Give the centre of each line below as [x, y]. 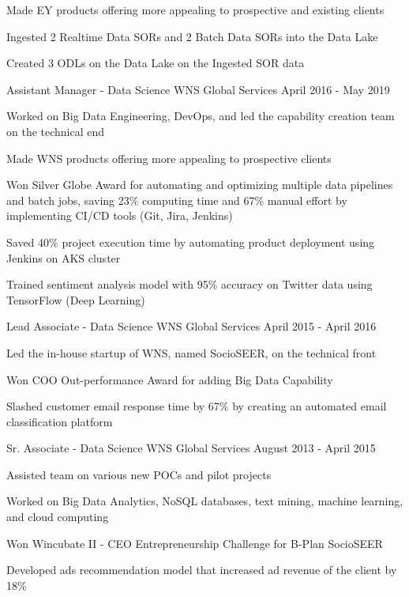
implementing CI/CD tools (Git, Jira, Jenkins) [120, 215]
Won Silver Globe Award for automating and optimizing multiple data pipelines [200, 185]
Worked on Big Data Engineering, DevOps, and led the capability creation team [201, 116]
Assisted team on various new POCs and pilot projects [139, 474]
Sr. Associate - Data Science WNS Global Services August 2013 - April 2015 [191, 448]
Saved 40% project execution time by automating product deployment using [191, 242]
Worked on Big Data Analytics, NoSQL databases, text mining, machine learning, [205, 501]
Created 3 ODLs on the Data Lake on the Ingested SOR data [156, 63]
